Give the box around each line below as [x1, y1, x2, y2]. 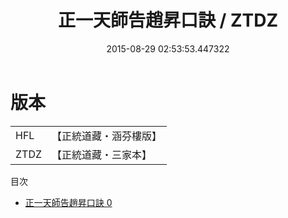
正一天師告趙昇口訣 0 [24, 196, 113, 208]
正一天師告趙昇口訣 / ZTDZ [57, 9, 279, 32]
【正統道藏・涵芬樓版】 [51, 129, 163, 143]
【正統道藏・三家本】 [51, 147, 153, 161]
